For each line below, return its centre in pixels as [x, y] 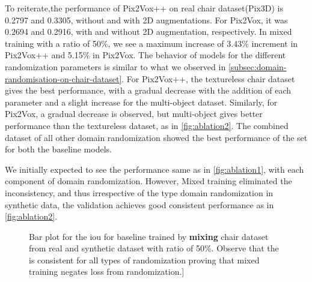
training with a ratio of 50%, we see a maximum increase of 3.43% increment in [151, 43]
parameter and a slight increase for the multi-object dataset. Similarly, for [141, 102]
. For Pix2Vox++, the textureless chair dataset [208, 78]
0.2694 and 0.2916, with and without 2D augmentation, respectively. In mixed [148, 31]
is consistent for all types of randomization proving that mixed [144, 259]
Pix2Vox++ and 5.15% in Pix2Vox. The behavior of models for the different [145, 55]
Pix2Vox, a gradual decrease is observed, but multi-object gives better [134, 114]
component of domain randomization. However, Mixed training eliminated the [148, 181]
